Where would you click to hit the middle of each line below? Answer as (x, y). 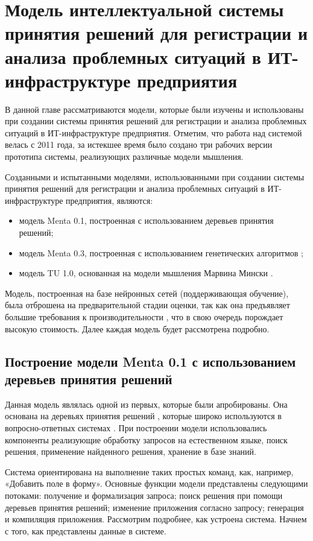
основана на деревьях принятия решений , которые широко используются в (143, 416)
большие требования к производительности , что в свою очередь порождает (144, 317)
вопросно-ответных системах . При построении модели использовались (136, 427)
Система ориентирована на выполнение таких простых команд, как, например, (149, 471)
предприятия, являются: (109, 200)
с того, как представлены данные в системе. (86, 530)
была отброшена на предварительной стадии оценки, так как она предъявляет (147, 305)
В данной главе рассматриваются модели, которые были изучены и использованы (154, 109)
